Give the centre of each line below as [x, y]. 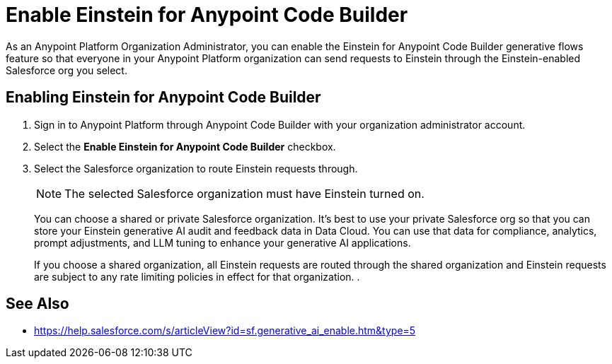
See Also [37, 304]
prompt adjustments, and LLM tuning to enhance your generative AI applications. [223, 242]
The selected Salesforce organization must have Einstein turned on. [244, 193]
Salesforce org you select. [67, 70]
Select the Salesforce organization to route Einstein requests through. [196, 168]
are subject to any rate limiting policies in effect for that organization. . [197, 276]
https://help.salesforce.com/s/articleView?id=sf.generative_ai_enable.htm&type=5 [225, 331]
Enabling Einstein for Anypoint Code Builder [163, 98]
